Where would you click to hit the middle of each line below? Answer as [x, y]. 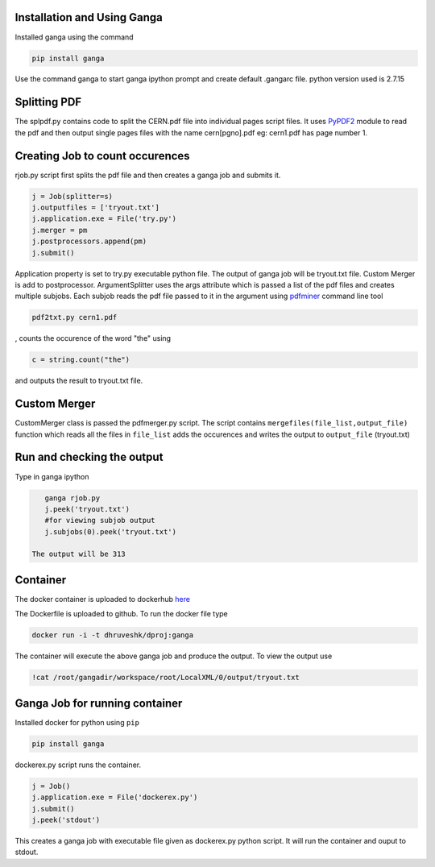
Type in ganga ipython [52, 476]
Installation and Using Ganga [89, 17]
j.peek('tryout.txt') [87, 509]
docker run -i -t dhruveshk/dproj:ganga [112, 635]
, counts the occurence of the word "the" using [93, 338]
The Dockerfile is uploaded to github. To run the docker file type [122, 614]
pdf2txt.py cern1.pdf [75, 317]
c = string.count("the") [81, 360]
